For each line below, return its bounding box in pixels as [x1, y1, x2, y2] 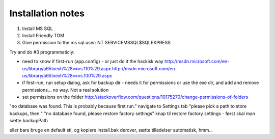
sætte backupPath [9, 118, 48, 124]
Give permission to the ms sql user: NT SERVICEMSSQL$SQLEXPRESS [22, 40, 171, 46]
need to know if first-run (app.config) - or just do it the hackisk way [22, 59, 164, 65]
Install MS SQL [22, 25, 53, 32]
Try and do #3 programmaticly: [9, 49, 75, 55]
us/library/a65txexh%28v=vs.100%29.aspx [22, 72, 112, 78]
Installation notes [9, 8, 85, 19]
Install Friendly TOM [22, 32, 65, 38]
